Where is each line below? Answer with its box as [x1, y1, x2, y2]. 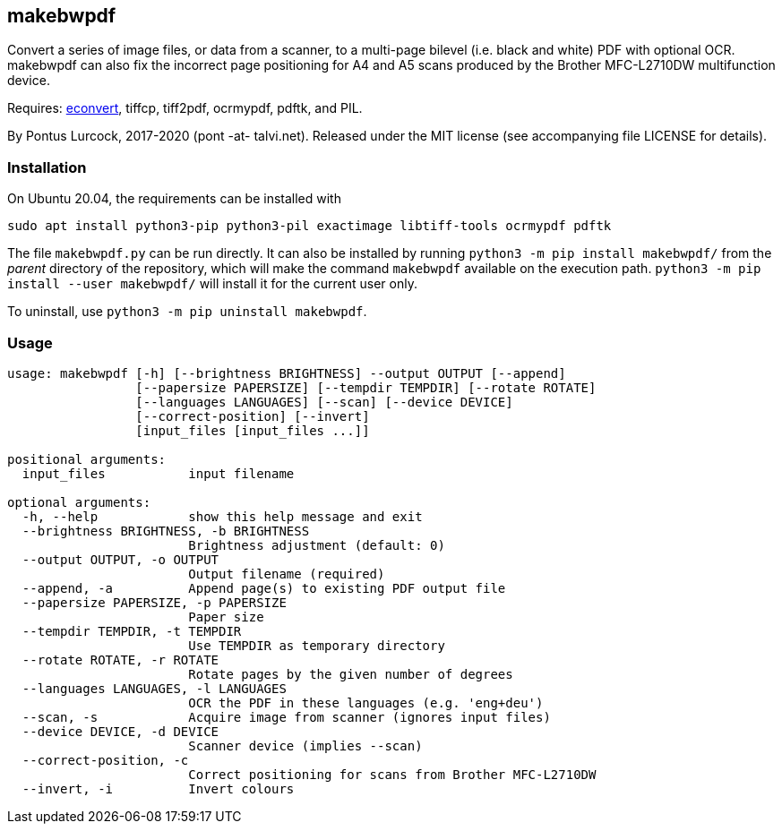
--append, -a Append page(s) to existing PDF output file [21, 580, 506, 595]
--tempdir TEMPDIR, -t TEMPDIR [21, 623, 242, 638]
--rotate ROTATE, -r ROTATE [21, 652, 219, 667]
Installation [7, 158, 87, 176]
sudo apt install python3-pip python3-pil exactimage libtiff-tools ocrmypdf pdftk [7, 218, 612, 234]
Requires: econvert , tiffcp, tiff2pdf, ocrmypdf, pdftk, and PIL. [7, 100, 363, 116]
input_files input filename [21, 466, 295, 481]
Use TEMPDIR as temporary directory [188, 638, 445, 653]
